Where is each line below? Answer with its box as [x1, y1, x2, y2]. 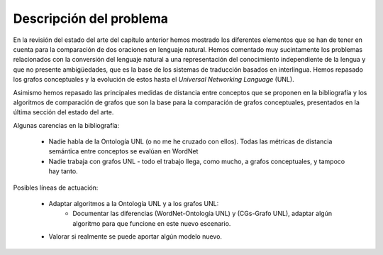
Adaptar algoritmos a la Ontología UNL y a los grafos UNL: [48, 200, 219, 208]
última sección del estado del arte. [13, 108, 114, 116]
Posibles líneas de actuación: [13, 183, 99, 192]
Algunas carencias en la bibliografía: [13, 121, 120, 129]
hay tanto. [48, 167, 78, 175]
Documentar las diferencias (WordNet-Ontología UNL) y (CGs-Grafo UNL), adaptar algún [72, 210, 333, 218]
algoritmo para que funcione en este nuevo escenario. [72, 219, 231, 227]
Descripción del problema [13, 11, 168, 26]
